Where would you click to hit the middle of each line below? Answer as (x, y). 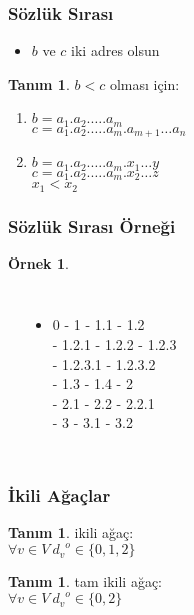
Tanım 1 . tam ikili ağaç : (85, 581)
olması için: (144, 83)
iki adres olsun (115, 50)
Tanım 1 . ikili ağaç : (71, 532)
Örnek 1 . (38, 262)
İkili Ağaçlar (59, 494)
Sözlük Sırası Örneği (92, 225)
